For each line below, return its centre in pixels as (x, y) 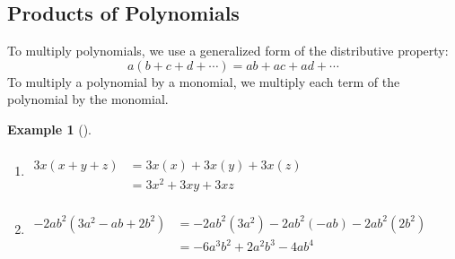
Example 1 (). (49, 129)
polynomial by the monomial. (88, 99)
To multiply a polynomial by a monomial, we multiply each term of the (204, 81)
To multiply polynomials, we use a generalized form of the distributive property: (228, 51)
